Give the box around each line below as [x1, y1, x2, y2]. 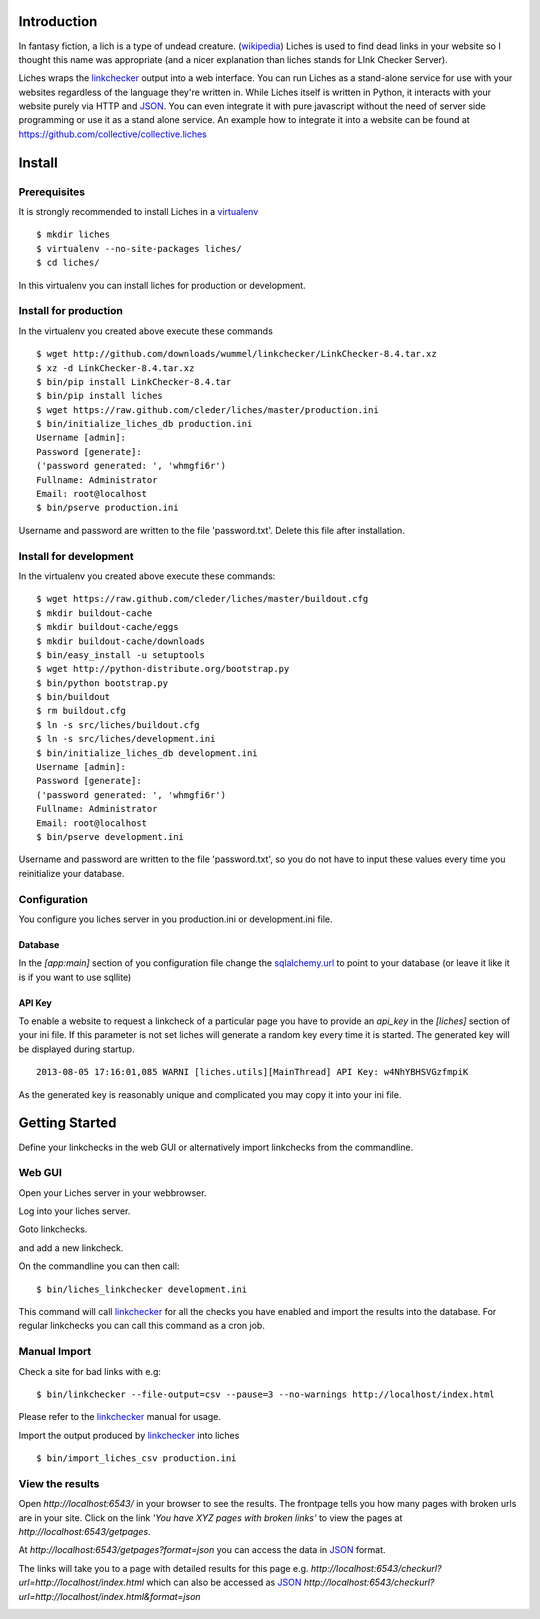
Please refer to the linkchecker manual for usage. [18, 1411, 222, 1423]
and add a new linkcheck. [18, 1241, 124, 1254]
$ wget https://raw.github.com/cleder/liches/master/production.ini [36, 404, 379, 415]
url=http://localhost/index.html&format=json [18, 1590, 201, 1602]
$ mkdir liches [36, 229, 111, 240]
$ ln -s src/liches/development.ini [36, 733, 216, 745]
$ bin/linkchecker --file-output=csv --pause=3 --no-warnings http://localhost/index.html [36, 1388, 495, 1400]
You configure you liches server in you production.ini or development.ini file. [18, 913, 333, 925]
